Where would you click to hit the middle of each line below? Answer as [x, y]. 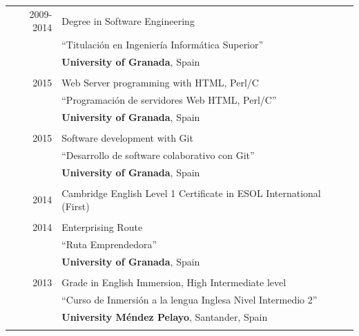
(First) [76, 206]
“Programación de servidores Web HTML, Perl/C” [169, 99]
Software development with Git [127, 137]
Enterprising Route [102, 227]
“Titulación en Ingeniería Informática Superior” [163, 45]
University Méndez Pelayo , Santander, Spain [165, 316]
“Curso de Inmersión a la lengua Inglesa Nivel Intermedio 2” [190, 299]
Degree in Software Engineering [128, 20]
